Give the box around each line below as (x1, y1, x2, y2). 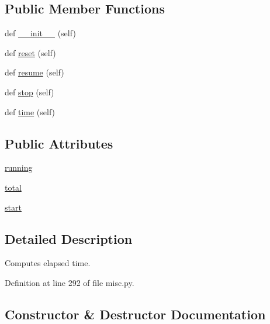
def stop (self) (5, 85, 54, 98)
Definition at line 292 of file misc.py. (5, 276, 134, 288)
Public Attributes (5, 134, 113, 152)
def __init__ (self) (5, 27, 76, 39)
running (5, 161, 33, 174)
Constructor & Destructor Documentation (5, 305, 266, 323)
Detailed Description (5, 229, 133, 247)
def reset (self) (5, 46, 56, 58)
